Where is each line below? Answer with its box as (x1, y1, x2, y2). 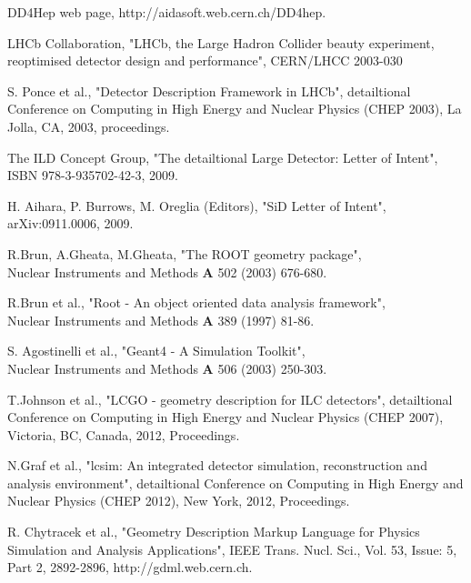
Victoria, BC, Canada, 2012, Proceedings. (7, 425, 240, 444)
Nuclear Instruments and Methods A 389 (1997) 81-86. (7, 310, 315, 329)
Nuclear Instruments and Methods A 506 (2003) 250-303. (7, 358, 327, 377)
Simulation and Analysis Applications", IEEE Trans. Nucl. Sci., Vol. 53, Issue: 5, (7, 539, 457, 558)
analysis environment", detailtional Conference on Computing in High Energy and (7, 473, 464, 492)
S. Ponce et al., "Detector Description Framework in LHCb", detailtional (7, 81, 411, 100)
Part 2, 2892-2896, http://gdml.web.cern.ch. (7, 558, 253, 577)
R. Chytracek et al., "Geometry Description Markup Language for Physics (7, 522, 420, 541)
